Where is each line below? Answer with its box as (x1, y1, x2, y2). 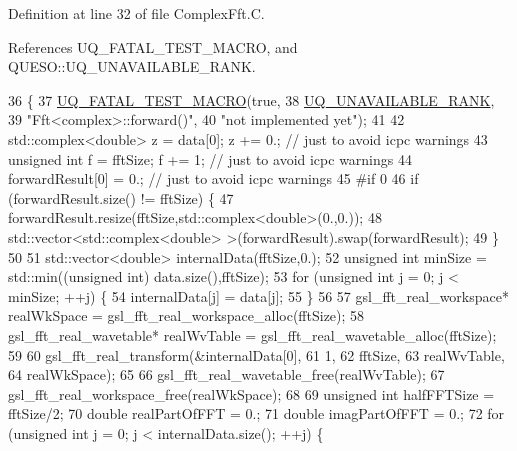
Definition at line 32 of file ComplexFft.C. (8, 3, 265, 23)
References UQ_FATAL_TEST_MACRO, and (8, 36, 298, 57)
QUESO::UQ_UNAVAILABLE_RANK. (8, 56, 256, 77)
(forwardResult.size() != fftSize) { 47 (8, 187, 234, 208)
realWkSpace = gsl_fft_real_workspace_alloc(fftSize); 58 (8, 305, 365, 326)
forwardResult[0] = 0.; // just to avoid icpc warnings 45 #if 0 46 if (8, 168, 419, 189)
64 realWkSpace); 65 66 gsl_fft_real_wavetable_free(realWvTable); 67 (8, 364, 445, 385)
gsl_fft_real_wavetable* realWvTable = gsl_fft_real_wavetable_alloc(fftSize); (8, 324, 497, 345)
